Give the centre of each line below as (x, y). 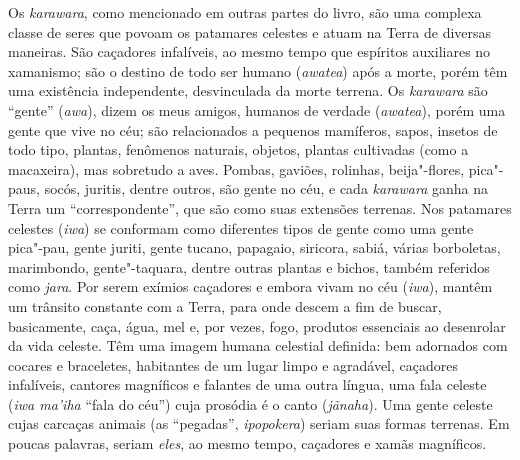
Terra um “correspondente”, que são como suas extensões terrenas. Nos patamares (260, 207)
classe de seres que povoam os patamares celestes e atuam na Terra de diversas (250, 31)
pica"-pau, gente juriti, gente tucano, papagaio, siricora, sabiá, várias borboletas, (254, 247)
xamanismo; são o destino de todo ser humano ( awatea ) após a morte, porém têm (258, 70)
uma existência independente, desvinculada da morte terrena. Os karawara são (248, 90)
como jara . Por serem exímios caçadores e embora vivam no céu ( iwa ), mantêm (250, 286)
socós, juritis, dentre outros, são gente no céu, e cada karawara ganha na (266, 188)
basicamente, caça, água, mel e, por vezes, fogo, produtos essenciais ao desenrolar (257, 325)
